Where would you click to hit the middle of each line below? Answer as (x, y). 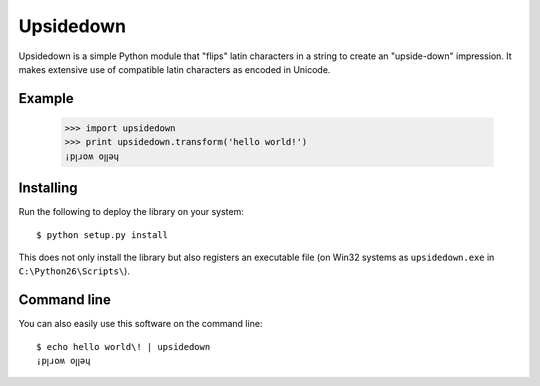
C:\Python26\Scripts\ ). (74, 271)
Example (46, 98)
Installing (48, 188)
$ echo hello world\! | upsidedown (123, 346)
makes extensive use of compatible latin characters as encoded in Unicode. (174, 69)
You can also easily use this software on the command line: (140, 324)
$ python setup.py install (102, 234)
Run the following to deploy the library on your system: (131, 212)
